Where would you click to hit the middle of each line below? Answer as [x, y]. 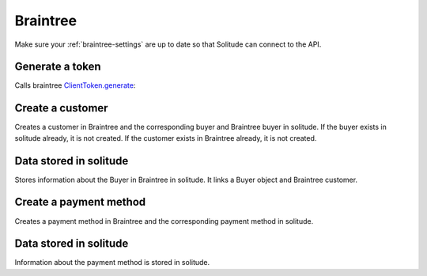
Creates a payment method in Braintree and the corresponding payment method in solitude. [164, 221]
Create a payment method [80, 202]
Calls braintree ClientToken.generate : [75, 85]
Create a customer [61, 108]
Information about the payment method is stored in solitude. [112, 263]
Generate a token [58, 67]
